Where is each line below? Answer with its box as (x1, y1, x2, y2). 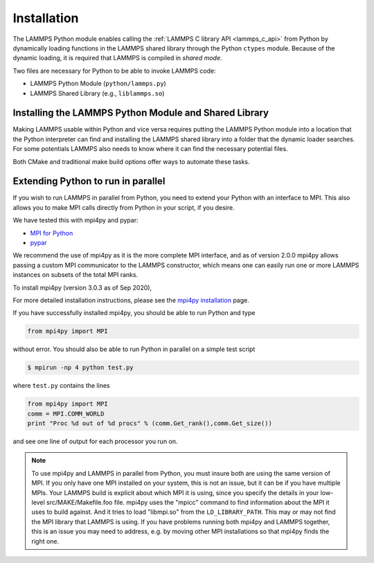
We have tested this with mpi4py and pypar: (12, 216, 139, 224)
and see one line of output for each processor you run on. (12, 437, 178, 446)
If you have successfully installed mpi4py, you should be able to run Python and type (12, 309, 256, 317)
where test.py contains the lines (12, 382, 110, 390)
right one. (31, 537, 60, 545)
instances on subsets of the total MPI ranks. (12, 271, 139, 279)
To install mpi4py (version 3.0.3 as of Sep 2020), (12, 283, 152, 292)
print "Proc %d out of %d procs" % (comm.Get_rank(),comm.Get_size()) (27, 420, 273, 427)
